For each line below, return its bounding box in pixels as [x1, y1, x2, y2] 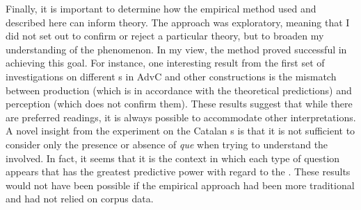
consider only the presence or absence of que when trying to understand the [6, 137, 328, 151]
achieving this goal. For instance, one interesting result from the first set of [6, 55, 325, 70]
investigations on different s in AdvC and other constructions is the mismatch [6, 69, 337, 83]
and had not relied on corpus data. [6, 191, 154, 206]
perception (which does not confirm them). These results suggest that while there [6, 96, 353, 111]
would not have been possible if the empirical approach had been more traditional [6, 177, 355, 192]
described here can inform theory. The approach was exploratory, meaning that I [6, 15, 350, 29]
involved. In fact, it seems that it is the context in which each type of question [6, 150, 340, 165]
